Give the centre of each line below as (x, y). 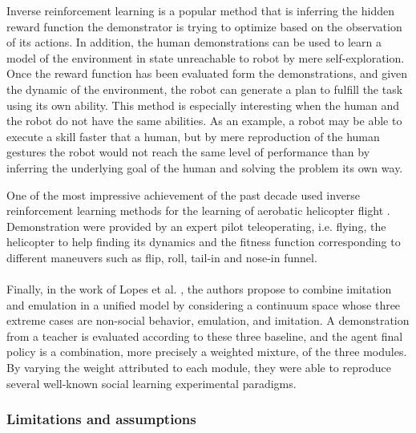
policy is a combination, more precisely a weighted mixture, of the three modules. (207, 352)
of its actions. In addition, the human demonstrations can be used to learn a (194, 42)
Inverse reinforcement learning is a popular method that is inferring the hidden (200, 10)
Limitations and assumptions (101, 419)
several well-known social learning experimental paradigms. (151, 383)
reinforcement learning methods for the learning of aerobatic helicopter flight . (198, 210)
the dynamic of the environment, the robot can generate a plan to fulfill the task (205, 89)
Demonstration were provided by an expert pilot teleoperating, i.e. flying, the (196, 226)
